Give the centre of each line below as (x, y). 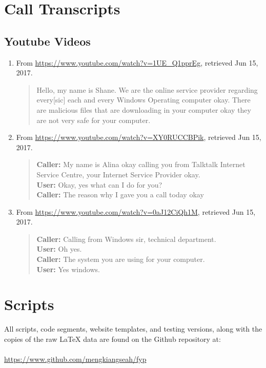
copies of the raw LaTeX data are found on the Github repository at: (112, 339)
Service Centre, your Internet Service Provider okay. (118, 174)
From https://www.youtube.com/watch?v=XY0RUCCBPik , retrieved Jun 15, (139, 137)
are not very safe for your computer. (94, 120)
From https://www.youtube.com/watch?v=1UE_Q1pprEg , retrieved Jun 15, (137, 62)
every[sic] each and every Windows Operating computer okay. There (144, 100)
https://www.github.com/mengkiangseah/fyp (75, 359)
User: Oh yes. (59, 249)
